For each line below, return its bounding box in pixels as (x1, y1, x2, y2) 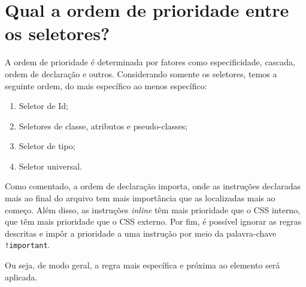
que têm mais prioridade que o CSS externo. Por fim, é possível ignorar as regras (5, 215, 302, 228)
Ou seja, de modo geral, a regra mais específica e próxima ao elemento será (5, 259, 280, 271)
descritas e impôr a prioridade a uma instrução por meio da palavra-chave (5, 226, 277, 239)
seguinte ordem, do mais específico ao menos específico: (5, 79, 207, 92)
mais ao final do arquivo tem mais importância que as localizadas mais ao (5, 192, 275, 204)
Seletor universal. (19, 159, 82, 172)
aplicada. (5, 270, 38, 283)
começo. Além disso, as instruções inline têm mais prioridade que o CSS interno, (5, 203, 301, 216)
